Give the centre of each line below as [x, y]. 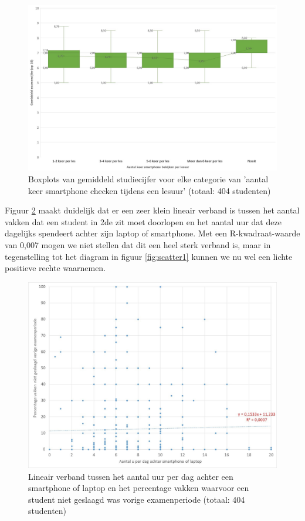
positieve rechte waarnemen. [55, 268]
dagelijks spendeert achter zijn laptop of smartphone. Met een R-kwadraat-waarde [152, 233]
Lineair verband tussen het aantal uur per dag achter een [131, 476]
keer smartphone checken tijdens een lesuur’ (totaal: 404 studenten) [150, 190]
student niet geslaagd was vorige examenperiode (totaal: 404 [137, 499]
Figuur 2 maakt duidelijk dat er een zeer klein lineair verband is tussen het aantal [152, 210]
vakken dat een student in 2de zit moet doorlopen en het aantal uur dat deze [143, 221]
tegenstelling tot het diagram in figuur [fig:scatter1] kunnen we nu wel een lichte [149, 256]
